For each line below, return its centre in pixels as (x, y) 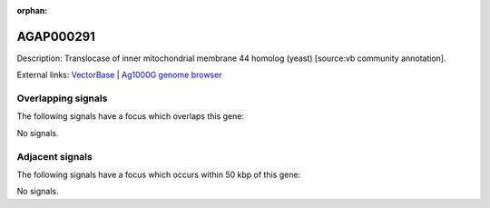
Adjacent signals (54, 156)
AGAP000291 (56, 36)
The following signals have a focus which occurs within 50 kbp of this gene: (159, 174)
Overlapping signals (62, 98)
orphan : (32, 10)
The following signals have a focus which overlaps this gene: (131, 116)
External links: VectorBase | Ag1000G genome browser (119, 75)
